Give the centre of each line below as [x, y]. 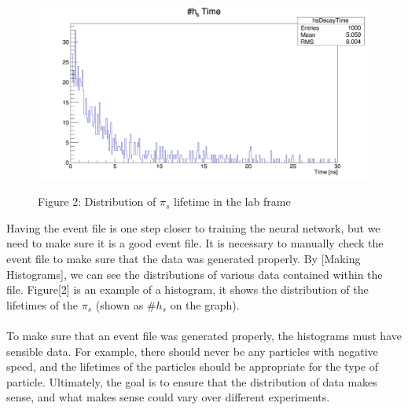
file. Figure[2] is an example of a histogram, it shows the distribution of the [187, 289]
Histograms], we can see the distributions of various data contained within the [195, 274]
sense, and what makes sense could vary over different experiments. [168, 397]
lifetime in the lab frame [232, 201]
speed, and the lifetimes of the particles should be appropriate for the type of [192, 366]
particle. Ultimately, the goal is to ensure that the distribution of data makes [192, 381]
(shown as [119, 304]
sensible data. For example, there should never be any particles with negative [192, 351]
